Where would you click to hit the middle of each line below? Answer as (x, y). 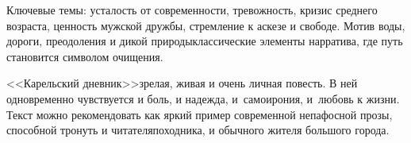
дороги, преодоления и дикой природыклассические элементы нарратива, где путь (205, 41)
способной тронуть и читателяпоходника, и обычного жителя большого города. (198, 130)
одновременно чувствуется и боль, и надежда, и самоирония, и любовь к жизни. (203, 98)
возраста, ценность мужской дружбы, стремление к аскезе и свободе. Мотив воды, (206, 25)
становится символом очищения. (85, 56)
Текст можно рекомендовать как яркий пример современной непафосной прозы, (200, 114)
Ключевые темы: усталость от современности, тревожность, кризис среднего (192, 10)
